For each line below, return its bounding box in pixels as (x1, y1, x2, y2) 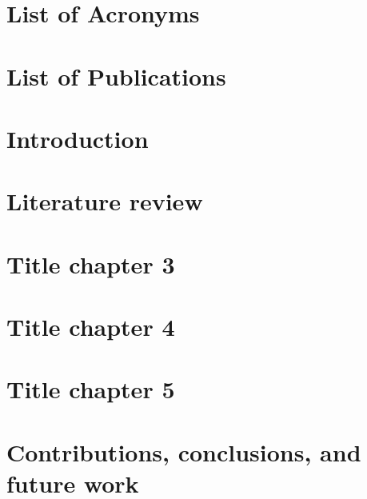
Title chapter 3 (6, 247, 175, 280)
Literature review (6, 185, 203, 218)
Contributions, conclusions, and (6, 435, 361, 468)
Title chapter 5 (6, 373, 175, 405)
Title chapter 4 (6, 310, 175, 343)
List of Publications (6, 59, 226, 92)
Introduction (6, 122, 149, 154)
